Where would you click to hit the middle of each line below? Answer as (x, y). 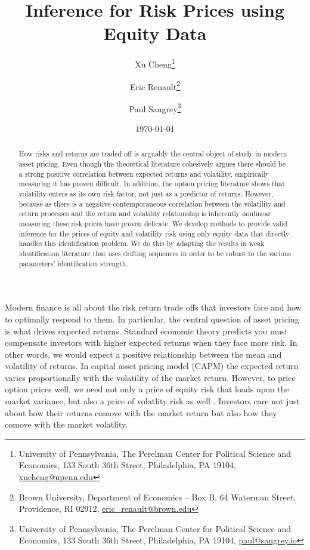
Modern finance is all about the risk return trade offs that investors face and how (153, 307)
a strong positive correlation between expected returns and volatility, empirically (144, 173)
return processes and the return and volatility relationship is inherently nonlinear (145, 213)
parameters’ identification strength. (73, 263)
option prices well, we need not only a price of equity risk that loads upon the (147, 389)
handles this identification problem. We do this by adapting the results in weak (142, 243)
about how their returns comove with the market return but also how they (141, 412)
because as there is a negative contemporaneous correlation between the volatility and (152, 203)
